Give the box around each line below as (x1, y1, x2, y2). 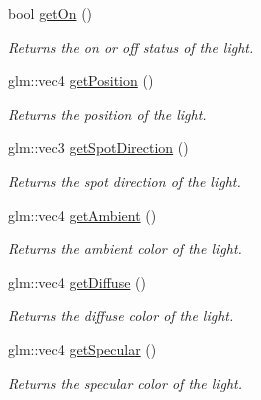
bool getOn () (8, 3, 93, 23)
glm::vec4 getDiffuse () (8, 271, 146, 292)
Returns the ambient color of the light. (8, 238, 242, 259)
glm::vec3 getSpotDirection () (8, 137, 189, 158)
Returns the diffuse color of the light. (8, 305, 234, 326)
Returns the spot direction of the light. (8, 170, 241, 191)
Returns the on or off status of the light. (8, 36, 254, 57)
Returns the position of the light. (8, 103, 207, 124)
